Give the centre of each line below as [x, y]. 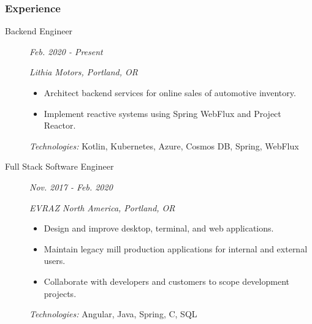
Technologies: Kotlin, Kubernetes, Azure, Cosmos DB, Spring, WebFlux [164, 145]
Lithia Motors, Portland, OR [84, 72]
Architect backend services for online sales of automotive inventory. [170, 92]
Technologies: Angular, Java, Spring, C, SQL [113, 314]
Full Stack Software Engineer [59, 166]
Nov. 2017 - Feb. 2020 [71, 186]
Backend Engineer [39, 31]
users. [55, 261]
